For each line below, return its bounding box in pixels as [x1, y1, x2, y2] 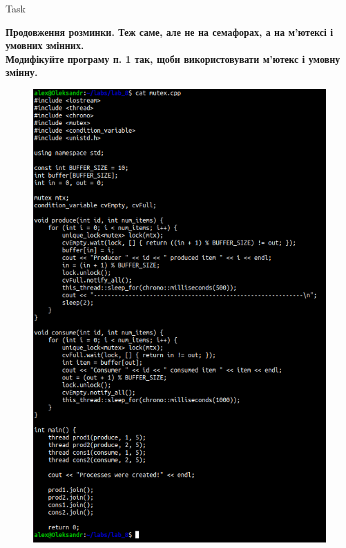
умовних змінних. [6, 38, 84, 53]
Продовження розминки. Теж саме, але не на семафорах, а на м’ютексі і [6, 24, 334, 39]
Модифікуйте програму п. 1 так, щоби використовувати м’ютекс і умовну [6, 51, 340, 66]
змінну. [6, 65, 38, 79]
